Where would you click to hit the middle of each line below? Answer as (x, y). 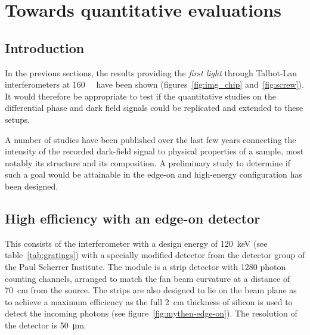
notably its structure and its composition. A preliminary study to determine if (148, 162)
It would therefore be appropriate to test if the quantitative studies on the (141, 96)
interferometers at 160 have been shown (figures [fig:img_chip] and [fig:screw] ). (154, 84)
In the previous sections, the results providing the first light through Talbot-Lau (151, 72)
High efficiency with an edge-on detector (133, 218)
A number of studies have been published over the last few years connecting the (151, 139)
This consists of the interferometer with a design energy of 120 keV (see (136, 243)
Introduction (45, 47)
